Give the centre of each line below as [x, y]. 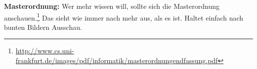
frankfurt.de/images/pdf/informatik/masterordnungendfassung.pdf [117, 60]
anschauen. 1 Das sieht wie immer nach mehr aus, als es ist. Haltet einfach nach [124, 17]
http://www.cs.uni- [45, 51]
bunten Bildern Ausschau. [43, 27]
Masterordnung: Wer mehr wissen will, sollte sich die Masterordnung [112, 6]
